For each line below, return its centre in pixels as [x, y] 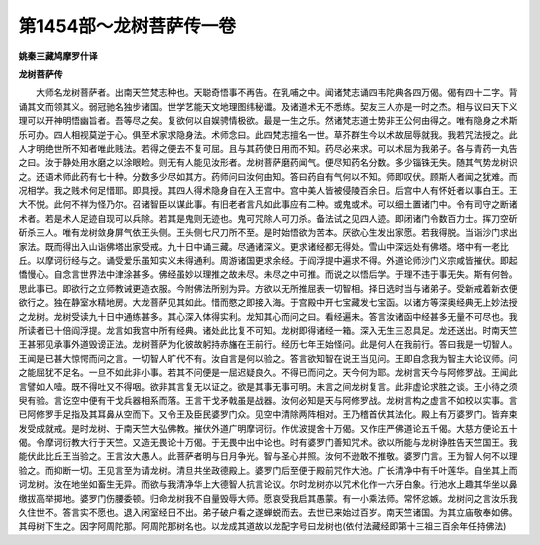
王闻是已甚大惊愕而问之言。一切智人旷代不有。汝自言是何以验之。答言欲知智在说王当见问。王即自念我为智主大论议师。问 [268, 358]
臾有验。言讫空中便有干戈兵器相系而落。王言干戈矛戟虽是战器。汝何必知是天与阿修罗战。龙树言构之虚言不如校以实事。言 [268, 400]
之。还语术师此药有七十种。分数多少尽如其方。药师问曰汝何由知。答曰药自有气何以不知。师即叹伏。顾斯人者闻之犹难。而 [268, 176]
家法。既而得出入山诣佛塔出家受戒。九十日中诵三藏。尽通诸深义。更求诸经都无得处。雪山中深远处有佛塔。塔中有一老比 [263, 246]
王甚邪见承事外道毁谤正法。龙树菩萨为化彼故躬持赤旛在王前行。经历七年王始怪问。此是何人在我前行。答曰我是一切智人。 [268, 344]
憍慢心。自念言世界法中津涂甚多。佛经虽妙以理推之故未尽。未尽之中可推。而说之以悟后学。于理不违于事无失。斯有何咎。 [268, 274]
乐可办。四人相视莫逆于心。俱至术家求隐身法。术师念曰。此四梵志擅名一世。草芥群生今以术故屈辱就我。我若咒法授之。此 [268, 134]
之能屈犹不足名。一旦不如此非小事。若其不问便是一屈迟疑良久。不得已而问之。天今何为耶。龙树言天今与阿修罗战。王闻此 [268, 372]
